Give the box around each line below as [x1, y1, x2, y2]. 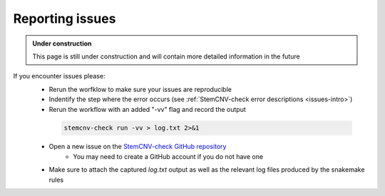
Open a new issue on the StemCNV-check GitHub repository [48, 143, 227, 151]
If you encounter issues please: [13, 72, 106, 81]
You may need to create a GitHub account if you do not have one [73, 152, 264, 160]
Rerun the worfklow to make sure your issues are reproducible [48, 85, 232, 93]
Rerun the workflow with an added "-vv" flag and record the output [48, 105, 246, 113]
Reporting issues [13, 11, 116, 26]
